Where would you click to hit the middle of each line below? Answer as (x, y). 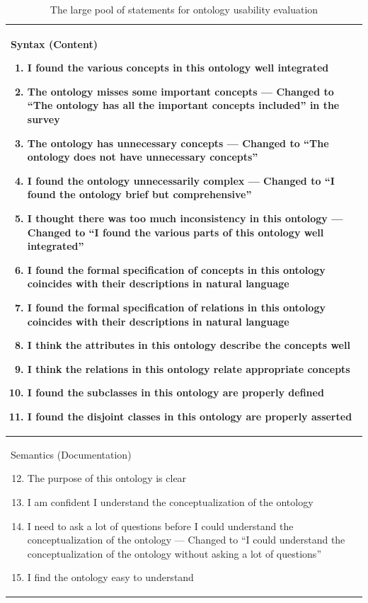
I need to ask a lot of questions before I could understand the (160, 526)
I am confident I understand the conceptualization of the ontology (170, 501)
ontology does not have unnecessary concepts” (143, 157)
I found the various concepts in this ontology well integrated (178, 68)
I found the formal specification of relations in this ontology (176, 307)
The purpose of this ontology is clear (107, 478)
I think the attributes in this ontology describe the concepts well (189, 345)
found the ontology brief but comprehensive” (139, 194)
